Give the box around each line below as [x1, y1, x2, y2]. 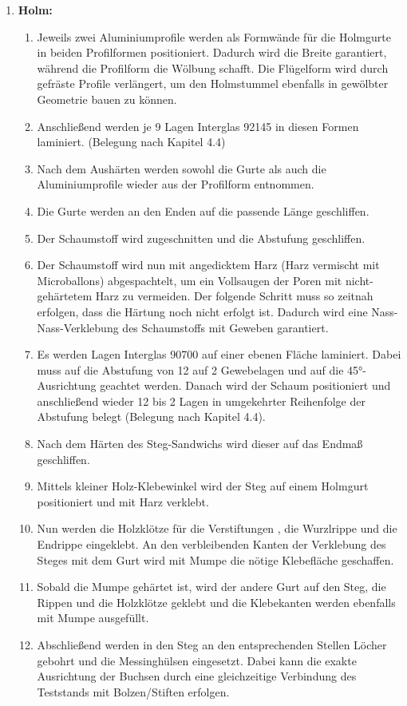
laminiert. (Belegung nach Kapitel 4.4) [37, 133, 226, 150]
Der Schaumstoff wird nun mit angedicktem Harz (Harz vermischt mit [37, 256, 380, 273]
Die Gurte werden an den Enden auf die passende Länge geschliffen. [37, 202, 369, 219]
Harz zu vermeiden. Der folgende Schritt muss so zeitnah [95, 288, 373, 304]
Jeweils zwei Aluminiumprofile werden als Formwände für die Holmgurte [37, 28, 391, 45]
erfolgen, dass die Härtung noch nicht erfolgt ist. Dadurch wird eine [37, 303, 368, 319]
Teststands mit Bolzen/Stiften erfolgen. [37, 683, 230, 700]
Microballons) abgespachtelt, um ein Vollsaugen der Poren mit [37, 272, 342, 288]
